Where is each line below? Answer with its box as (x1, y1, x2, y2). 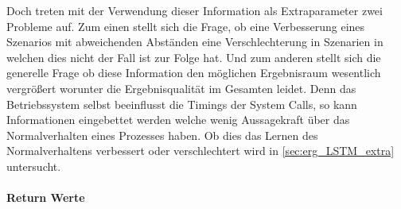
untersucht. (6, 157, 61, 174)
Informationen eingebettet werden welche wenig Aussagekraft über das (6, 111, 350, 128)
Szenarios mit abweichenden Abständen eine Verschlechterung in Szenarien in (6, 33, 383, 50)
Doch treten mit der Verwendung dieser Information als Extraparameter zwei (6, 2, 383, 18)
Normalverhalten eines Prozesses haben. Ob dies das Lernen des (6, 126, 318, 143)
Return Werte (6, 189, 85, 206)
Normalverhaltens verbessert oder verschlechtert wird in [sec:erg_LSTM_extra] (6, 142, 395, 159)
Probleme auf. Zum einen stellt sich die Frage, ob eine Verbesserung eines (6, 17, 365, 34)
